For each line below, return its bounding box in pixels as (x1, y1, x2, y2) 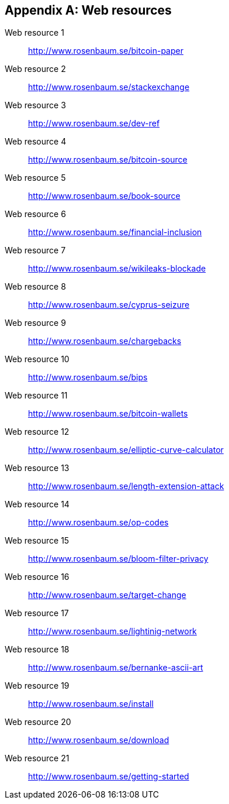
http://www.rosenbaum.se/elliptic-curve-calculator (28, 445, 224, 455)
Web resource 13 (5, 463, 70, 473)
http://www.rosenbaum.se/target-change (28, 590, 186, 600)
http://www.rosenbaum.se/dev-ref (28, 118, 160, 129)
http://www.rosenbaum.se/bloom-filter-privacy (28, 554, 209, 564)
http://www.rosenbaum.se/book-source (28, 191, 181, 201)
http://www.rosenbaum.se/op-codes (28, 517, 169, 528)
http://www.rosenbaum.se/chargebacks (28, 336, 182, 346)
